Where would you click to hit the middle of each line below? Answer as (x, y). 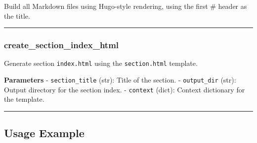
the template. (24, 99)
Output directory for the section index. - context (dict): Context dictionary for (125, 89)
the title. (17, 15)
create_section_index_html (62, 45)
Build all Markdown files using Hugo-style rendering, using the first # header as (126, 6)
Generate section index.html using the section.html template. (101, 63)
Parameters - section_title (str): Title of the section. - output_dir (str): (120, 80)
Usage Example (44, 133)
